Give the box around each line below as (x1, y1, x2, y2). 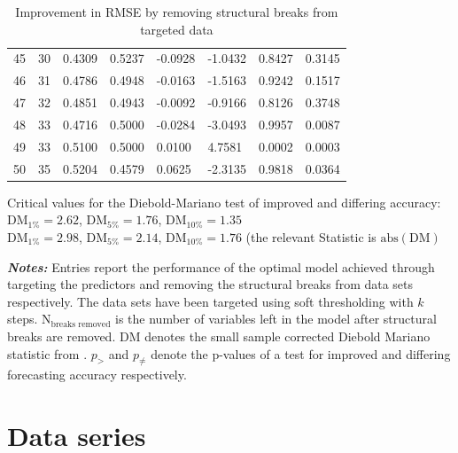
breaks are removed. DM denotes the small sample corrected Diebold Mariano (7, 326, 431, 345)
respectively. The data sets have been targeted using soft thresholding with (7, 292, 414, 310)
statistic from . (7, 344, 88, 363)
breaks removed (50, 319, 111, 329)
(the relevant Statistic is (245, 227, 376, 246)
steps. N (7, 309, 51, 328)
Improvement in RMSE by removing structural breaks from (15, 3, 338, 20)
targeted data (140, 20, 213, 38)
